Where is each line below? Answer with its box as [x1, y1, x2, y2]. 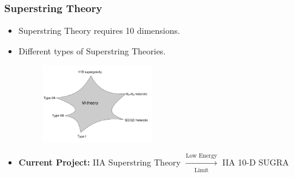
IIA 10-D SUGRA [222, 156, 289, 169]
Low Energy [185, 153, 218, 159]
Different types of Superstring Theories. [18, 44, 166, 57]
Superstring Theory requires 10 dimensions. [18, 24, 180, 37]
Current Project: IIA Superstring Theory [18, 156, 181, 169]
